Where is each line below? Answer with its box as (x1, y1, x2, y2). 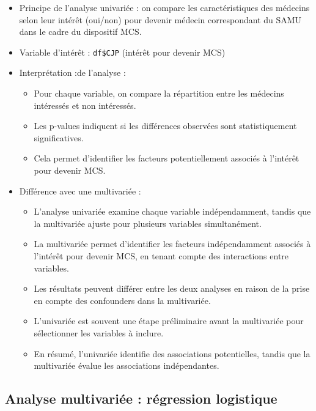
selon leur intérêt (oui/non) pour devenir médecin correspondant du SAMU (19, 13, 302, 26)
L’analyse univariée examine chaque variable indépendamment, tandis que (34, 205, 311, 218)
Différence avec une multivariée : (19, 184, 141, 197)
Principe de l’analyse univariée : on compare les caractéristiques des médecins (19, 1, 310, 13)
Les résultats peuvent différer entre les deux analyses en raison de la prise (34, 282, 310, 295)
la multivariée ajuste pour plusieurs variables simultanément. (34, 217, 262, 229)
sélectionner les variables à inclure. (34, 326, 164, 339)
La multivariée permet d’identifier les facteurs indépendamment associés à (34, 237, 311, 250)
